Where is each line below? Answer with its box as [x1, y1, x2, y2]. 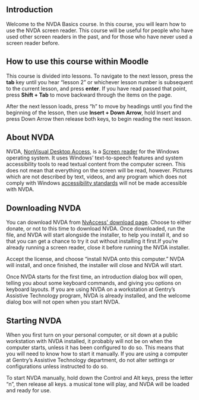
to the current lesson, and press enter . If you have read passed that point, [6, 85, 187, 92]
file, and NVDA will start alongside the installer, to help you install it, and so [6, 231, 189, 239]
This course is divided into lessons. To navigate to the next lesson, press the [6, 72, 193, 79]
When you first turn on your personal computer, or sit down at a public [6, 331, 178, 338]
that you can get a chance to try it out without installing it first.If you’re [6, 238, 178, 245]
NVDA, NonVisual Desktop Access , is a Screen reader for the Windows [6, 148, 179, 155]
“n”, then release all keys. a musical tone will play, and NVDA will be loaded [6, 380, 189, 388]
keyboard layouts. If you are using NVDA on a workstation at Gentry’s [6, 286, 175, 293]
